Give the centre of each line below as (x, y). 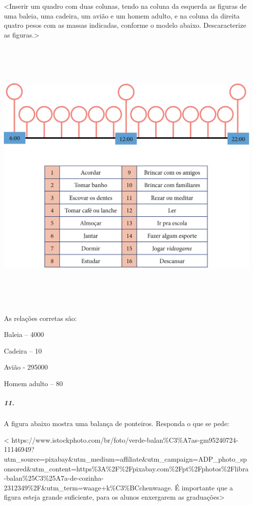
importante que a (207, 487)
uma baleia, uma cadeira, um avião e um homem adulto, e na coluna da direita (122, 15)
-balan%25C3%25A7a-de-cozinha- (54, 478)
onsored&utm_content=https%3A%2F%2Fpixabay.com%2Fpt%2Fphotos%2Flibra (126, 468)
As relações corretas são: (40, 318)
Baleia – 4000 (24, 334)
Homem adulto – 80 (33, 383)
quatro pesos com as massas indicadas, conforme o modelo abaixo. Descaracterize (125, 25)
